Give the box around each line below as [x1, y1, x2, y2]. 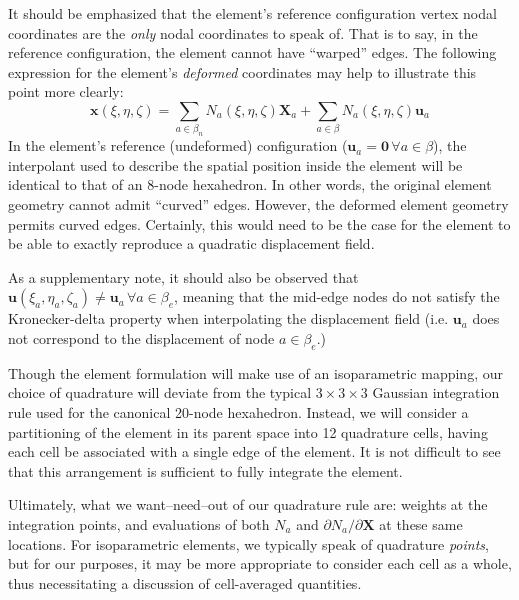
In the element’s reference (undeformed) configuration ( [8, 135, 348, 156]
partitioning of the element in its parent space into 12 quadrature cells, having [8, 421, 488, 442]
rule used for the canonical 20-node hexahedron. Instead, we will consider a [8, 401, 469, 422]
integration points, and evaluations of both [8, 513, 270, 534]
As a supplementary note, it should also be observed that [8, 266, 359, 287]
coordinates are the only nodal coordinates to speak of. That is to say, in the [8, 22, 478, 43]
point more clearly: [8, 81, 124, 102]
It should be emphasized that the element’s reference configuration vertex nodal [8, 3, 497, 23]
